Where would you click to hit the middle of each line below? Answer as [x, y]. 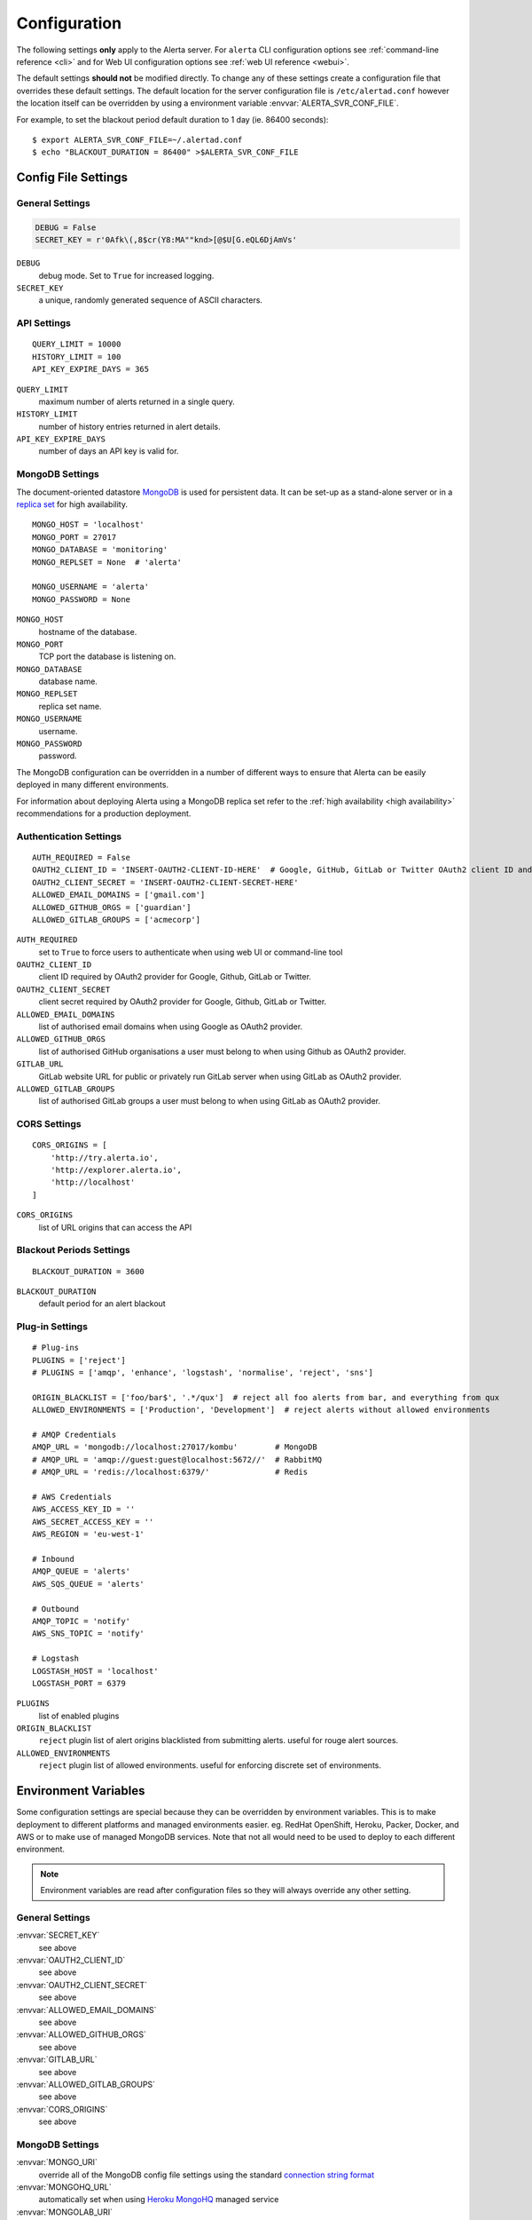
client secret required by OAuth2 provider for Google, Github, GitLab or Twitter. [183, 1002]
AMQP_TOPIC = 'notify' [82, 1621]
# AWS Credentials [72, 1497]
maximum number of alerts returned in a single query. [137, 401]
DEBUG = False [66, 227]
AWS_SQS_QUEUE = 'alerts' [89, 1584]
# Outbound [56, 1609]
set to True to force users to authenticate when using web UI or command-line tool [191, 952]
